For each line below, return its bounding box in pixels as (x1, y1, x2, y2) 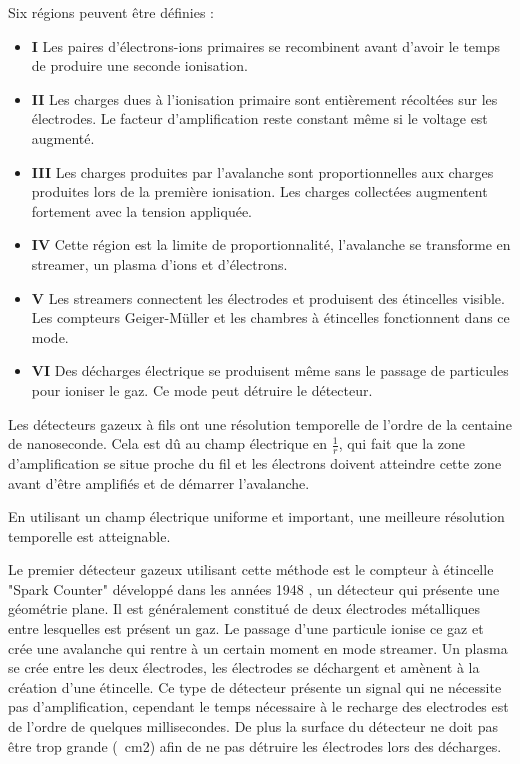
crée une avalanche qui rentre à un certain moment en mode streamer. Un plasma (8, 637, 508, 658)
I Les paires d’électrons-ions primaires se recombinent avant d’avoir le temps (31, 35, 501, 56)
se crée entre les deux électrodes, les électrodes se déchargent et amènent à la (8, 657, 480, 678)
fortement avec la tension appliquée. (31, 200, 253, 221)
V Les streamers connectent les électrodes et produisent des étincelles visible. (31, 287, 505, 308)
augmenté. (31, 127, 95, 148)
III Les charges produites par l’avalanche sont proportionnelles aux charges (31, 161, 494, 182)
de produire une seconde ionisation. (31, 55, 248, 76)
